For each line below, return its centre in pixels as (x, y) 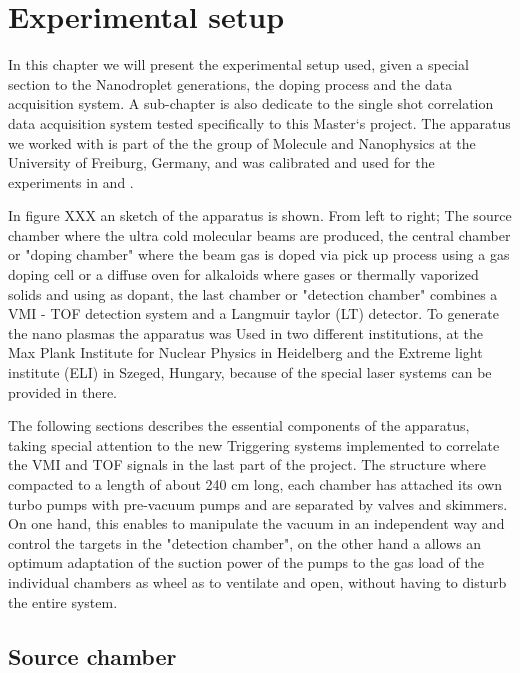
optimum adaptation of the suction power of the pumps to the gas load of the (246, 562)
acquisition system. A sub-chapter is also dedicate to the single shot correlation (251, 103)
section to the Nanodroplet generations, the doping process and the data (230, 83)
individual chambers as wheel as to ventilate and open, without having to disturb (257, 581)
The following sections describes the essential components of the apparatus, (239, 425)
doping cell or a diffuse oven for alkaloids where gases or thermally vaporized (243, 274)
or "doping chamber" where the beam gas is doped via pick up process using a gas (259, 254)
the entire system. (63, 601)
